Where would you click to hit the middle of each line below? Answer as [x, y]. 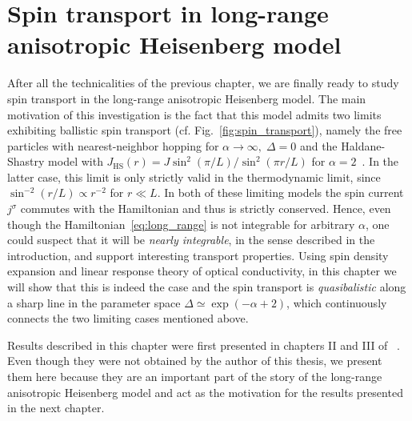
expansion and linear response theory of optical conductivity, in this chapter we [202, 271]
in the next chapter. [56, 408]
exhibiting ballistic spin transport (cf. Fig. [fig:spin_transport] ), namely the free [205, 130]
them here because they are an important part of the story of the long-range [195, 376]
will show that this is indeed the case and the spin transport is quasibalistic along [207, 287]
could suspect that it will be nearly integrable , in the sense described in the [191, 240]
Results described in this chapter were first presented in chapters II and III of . [204, 345]
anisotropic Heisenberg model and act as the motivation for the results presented [205, 392]
